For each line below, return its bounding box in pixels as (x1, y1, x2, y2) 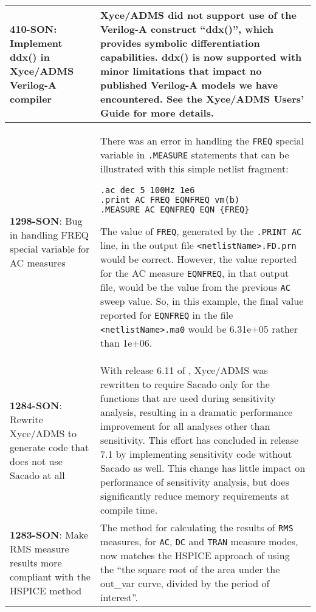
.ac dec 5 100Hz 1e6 (100, 185, 195, 195)
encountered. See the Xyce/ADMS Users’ (100, 92, 304, 106)
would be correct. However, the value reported (100, 252, 297, 266)
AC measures (10, 256, 66, 270)
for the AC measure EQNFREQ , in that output (100, 266, 289, 280)
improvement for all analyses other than (100, 419, 270, 433)
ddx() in (10, 50, 50, 64)
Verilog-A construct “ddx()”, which (100, 22, 273, 36)
